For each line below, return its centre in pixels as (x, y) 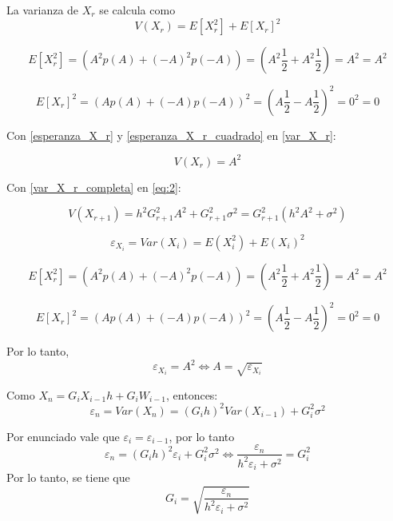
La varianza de (43, 10)
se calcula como (137, 10)
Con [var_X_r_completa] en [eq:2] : (94, 187)
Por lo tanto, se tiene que (68, 477)
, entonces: (192, 394)
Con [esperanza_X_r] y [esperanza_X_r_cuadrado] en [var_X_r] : (171, 135)
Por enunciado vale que (63, 436)
